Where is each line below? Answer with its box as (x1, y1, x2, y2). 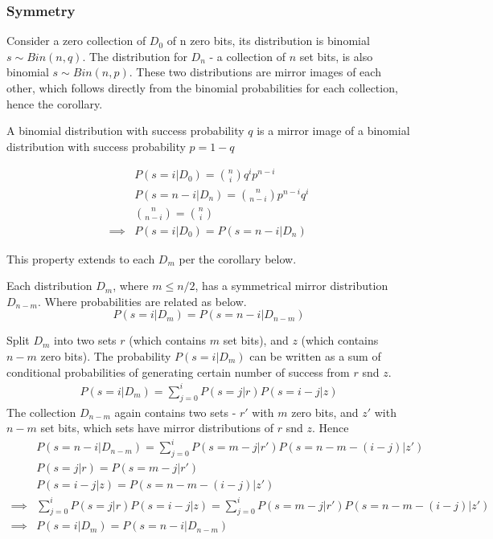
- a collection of (209, 47, 286, 64)
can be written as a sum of (249, 348, 381, 365)
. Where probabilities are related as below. (37, 292, 247, 309)
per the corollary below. (179, 250, 297, 267)
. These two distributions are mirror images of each (129, 63, 381, 80)
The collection (6, 403, 76, 420)
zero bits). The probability (40, 348, 171, 365)
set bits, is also (299, 47, 373, 64)
